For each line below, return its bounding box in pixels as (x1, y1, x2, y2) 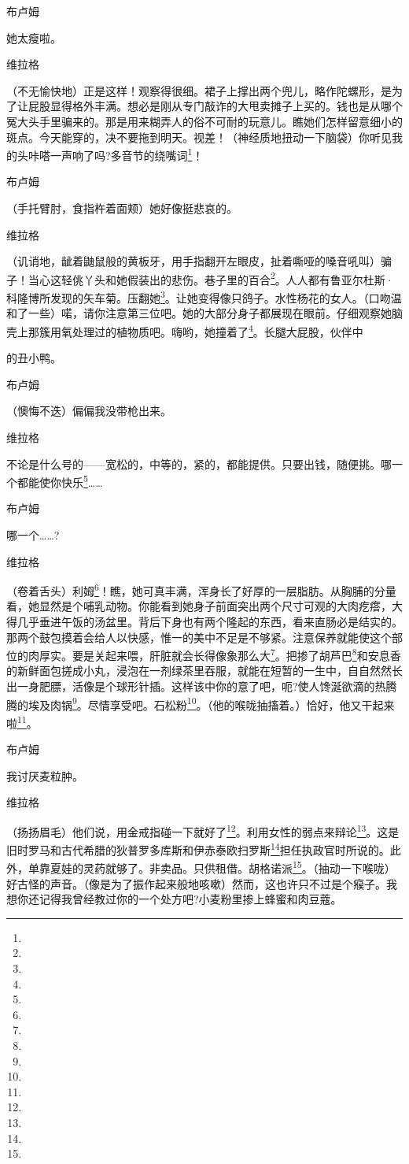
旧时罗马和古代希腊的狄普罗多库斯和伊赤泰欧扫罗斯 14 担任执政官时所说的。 (6, 840, 390, 858)
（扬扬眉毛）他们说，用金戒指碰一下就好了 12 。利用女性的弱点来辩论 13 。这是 (6, 821, 400, 840)
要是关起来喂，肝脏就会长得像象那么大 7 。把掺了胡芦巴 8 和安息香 (72, 645, 401, 663)
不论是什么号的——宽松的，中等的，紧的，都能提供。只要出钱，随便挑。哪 (6, 455, 392, 472)
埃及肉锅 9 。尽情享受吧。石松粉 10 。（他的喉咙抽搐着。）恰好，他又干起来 (28, 694, 395, 713)
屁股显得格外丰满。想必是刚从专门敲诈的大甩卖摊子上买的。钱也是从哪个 (28, 98, 403, 114)
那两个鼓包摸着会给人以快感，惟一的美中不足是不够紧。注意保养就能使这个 (6, 628, 392, 645)
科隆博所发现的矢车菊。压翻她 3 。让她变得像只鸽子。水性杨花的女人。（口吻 (6, 287, 391, 306)
